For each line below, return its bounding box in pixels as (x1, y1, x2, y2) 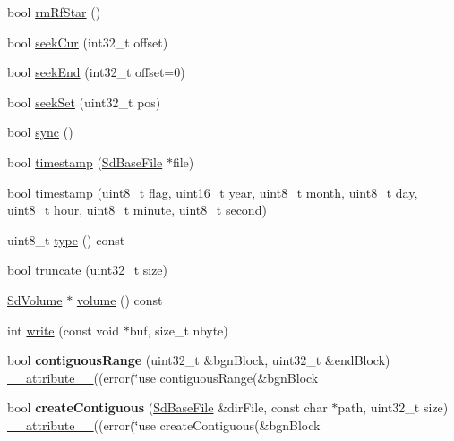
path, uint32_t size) (338, 398, 449, 417)
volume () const (76, 290, 163, 309)
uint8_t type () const (7, 230, 125, 249)
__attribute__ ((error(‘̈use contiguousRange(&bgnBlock (7, 368, 319, 386)
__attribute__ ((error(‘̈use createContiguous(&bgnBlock (7, 415, 321, 434)
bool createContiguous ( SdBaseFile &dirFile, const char (7, 398, 328, 417)
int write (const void (7, 320, 119, 339)
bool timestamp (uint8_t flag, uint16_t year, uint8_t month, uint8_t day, (7, 182, 418, 201)
